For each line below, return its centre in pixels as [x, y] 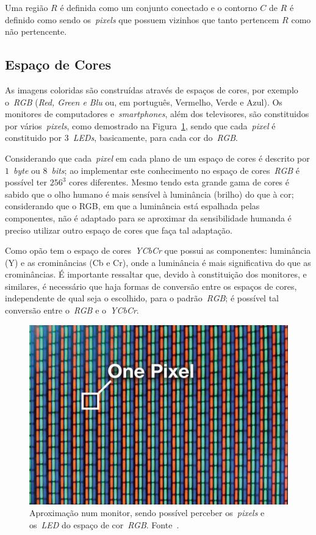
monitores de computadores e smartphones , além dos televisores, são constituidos [157, 114]
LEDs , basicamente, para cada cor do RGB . [155, 138]
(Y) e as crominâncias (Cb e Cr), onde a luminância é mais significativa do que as [158, 262]
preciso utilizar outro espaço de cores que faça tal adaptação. [119, 230]
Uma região [27, 7]
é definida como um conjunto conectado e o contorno [159, 7]
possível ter [26, 182]
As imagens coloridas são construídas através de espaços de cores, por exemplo [152, 89]
